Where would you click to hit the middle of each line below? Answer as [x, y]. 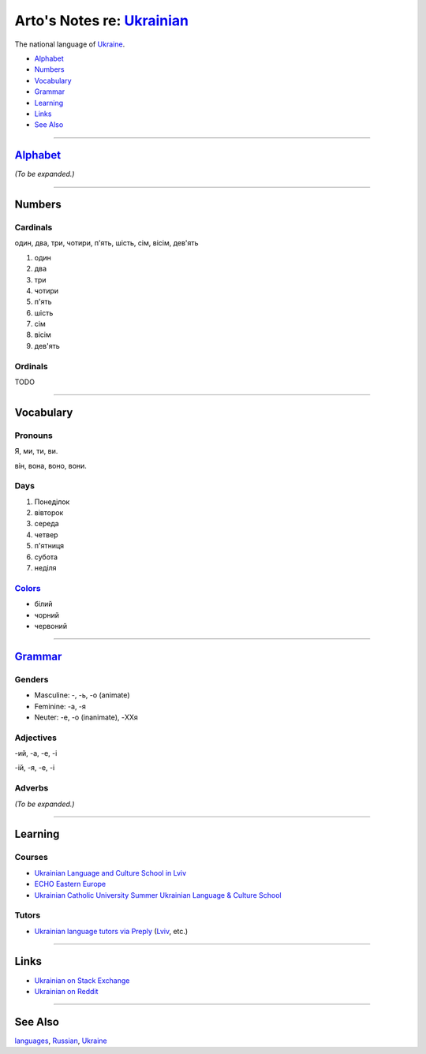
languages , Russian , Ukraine [61, 1041]
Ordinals [31, 366]
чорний [47, 615]
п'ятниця [49, 546]
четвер [46, 534]
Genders [32, 679]
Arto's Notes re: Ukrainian [102, 21]
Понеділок [52, 502]
